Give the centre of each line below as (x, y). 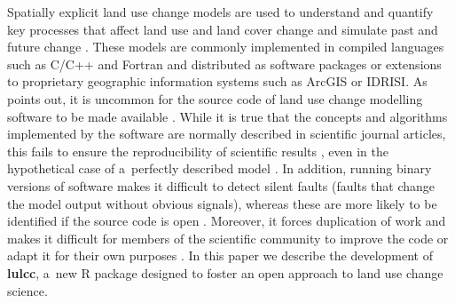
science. (27, 290)
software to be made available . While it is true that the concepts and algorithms (227, 116)
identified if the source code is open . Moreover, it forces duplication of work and (227, 221)
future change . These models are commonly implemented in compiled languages (226, 47)
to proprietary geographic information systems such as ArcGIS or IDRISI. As (217, 81)
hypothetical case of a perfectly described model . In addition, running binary (220, 168)
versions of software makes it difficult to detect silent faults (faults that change (221, 185)
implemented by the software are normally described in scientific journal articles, (227, 134)
